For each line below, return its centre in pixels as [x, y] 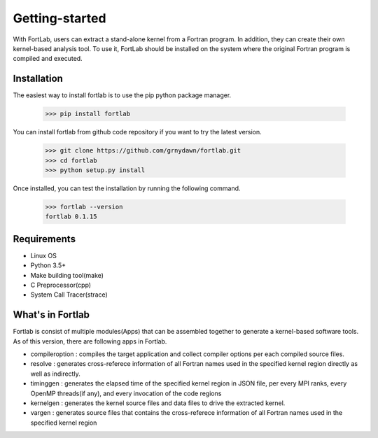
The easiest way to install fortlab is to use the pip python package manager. [122, 95]
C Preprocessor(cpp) [61, 285]
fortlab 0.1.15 [71, 217]
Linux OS [44, 255]
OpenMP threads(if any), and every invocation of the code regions [126, 393]
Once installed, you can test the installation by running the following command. [127, 188]
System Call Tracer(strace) [69, 295]
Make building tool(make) [67, 275]
